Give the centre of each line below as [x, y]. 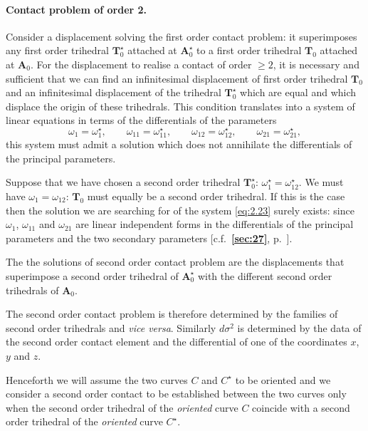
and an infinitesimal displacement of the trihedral [114, 92]
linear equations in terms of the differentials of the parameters [141, 120]
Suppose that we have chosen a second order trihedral [123, 182]
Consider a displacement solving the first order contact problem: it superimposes [182, 36]
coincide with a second [301, 407]
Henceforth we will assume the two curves [97, 379]
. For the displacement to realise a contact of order [141, 64]
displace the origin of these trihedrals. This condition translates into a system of [180, 106]
